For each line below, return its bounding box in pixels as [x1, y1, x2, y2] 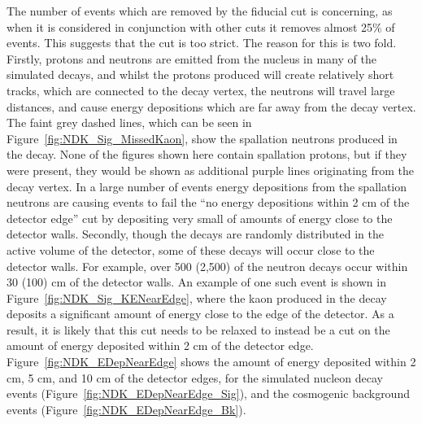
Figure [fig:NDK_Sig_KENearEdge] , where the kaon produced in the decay [7, 289, 387, 306]
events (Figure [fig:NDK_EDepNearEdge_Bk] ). [7, 400, 246, 417]
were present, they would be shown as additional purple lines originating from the [7, 161, 415, 178]
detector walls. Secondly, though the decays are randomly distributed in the [7, 225, 384, 243]
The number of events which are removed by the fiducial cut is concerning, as [7, 2, 393, 19]
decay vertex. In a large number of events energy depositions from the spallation [7, 177, 407, 195]
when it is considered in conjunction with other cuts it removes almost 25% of [7, 18, 395, 35]
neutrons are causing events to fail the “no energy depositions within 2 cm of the [7, 194, 410, 211]
